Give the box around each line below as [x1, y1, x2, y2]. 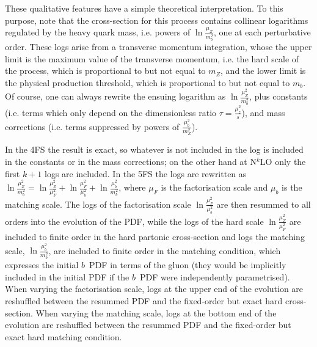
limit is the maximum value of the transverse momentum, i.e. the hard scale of [5, 52, 299, 65]
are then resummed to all [216, 197, 311, 210]
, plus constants [249, 90, 308, 103]
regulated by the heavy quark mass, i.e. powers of [5, 26, 191, 38]
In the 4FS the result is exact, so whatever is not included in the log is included [5, 143, 304, 156]
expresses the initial [5, 258, 79, 271]
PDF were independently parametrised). [139, 270, 290, 283]
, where [118, 181, 146, 194]
